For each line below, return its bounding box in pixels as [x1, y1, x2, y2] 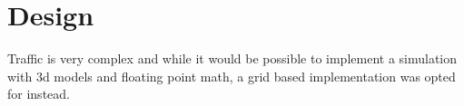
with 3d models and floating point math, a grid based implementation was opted [7, 66, 456, 85]
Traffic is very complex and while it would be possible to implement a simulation [7, 49, 458, 68]
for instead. [7, 84, 70, 103]
